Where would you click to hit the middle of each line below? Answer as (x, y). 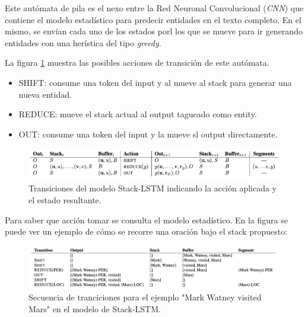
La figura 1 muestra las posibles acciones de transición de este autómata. (137, 63)
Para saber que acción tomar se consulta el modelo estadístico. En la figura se (146, 220)
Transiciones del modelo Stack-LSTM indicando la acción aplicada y (153, 188)
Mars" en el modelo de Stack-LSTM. (95, 308)
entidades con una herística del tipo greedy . (83, 42)
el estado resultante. (65, 199)
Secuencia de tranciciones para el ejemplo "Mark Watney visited (145, 297)
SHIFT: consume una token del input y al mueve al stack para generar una (155, 82)
